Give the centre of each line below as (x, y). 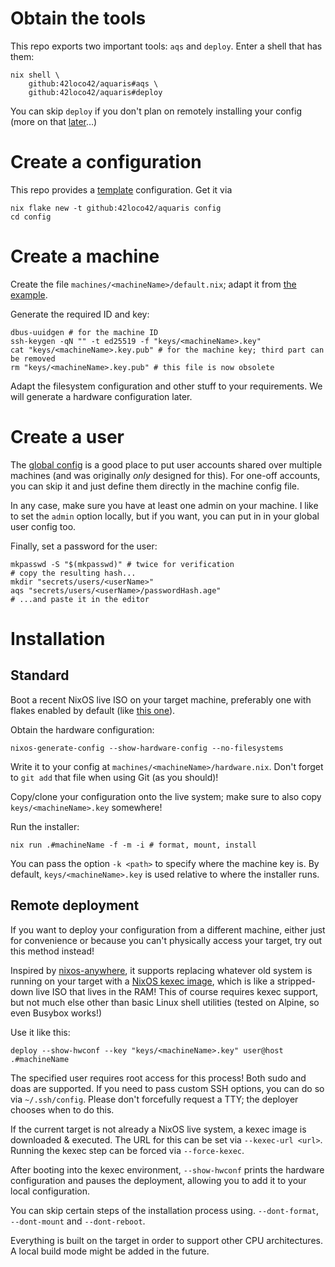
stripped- (296, 981)
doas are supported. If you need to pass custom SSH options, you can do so (167, 1088)
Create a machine (85, 256)
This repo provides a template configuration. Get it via (121, 189)
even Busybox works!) (56, 1013)
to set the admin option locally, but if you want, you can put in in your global (165, 516)
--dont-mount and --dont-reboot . (78, 1221)
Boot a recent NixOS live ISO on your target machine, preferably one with (161, 699)
